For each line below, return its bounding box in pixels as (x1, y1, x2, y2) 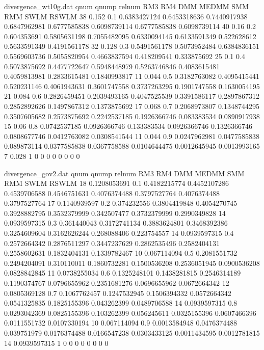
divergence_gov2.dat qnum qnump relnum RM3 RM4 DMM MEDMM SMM (4, 168, 245, 178)
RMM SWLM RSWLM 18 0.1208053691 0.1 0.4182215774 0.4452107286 (4, 178, 229, 189)
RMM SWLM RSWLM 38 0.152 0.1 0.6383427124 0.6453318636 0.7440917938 (4, 11, 248, 21)
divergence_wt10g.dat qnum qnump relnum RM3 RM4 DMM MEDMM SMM (4, 1, 249, 11)
